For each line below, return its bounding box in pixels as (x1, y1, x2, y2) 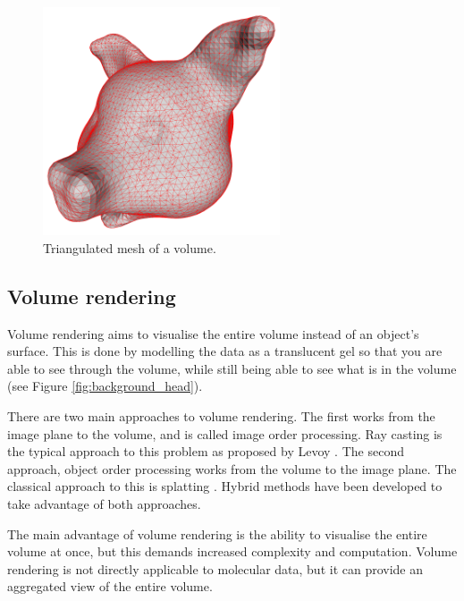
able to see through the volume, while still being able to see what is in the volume (7, 359, 457, 377)
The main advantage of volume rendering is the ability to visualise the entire (7, 524, 427, 543)
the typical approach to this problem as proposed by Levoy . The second (7, 442, 404, 461)
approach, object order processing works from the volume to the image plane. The (7, 459, 457, 478)
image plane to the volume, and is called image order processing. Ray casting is (7, 424, 443, 443)
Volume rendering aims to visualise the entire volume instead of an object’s (7, 324, 419, 343)
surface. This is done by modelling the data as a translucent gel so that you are (7, 342, 443, 360)
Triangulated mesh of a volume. (43, 238, 216, 257)
